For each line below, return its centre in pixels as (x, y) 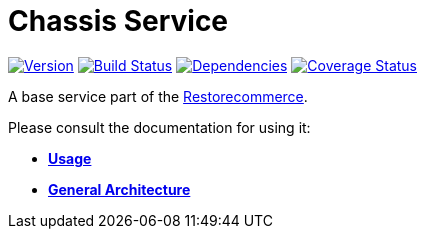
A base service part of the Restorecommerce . (158, 96)
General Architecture (119, 189)
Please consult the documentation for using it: (159, 127)
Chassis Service (118, 21)
